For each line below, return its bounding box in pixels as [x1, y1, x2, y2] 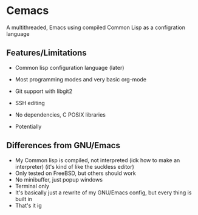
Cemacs [6, 4, 49, 18]
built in [15, 195, 32, 202]
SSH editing [15, 99, 46, 106]
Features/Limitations [6, 48, 87, 58]
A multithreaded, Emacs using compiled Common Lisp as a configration [6, 24, 185, 31]
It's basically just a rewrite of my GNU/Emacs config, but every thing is [15, 189, 192, 196]
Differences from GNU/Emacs [6, 140, 120, 151]
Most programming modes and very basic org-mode [15, 75, 147, 83]
